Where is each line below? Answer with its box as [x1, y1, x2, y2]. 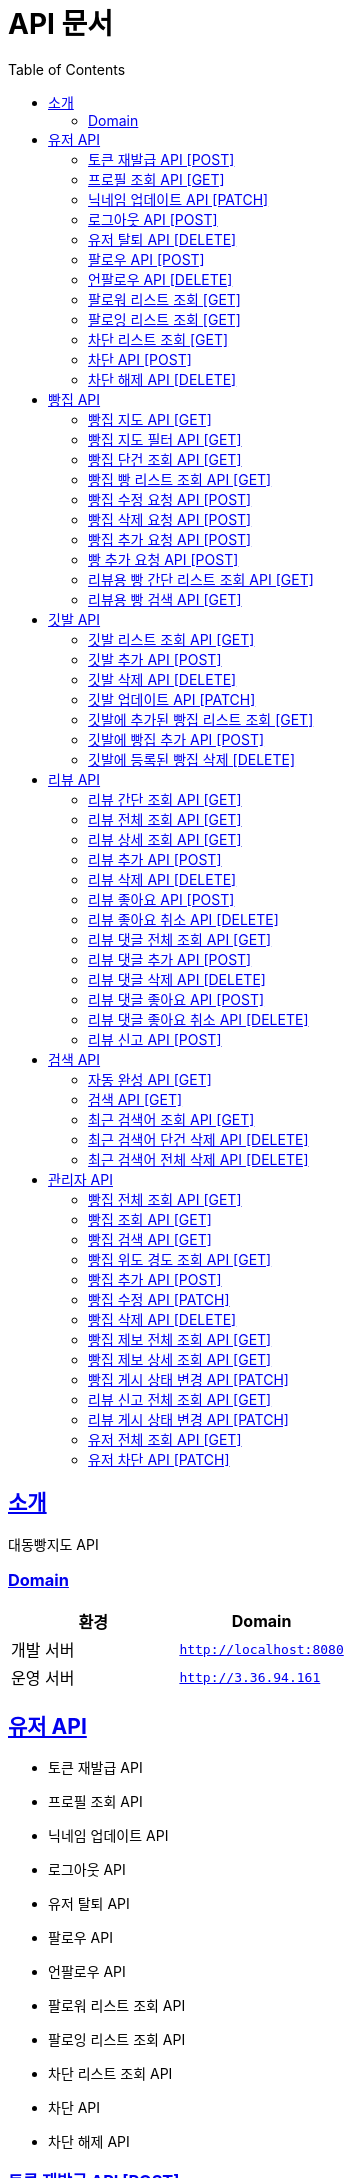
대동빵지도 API [8, 1535, 99, 1553]
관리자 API [48, 1170, 113, 1188]
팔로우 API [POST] [88, 250, 205, 268]
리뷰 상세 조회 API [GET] [88, 830, 242, 848]
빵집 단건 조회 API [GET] [88, 450, 242, 468]
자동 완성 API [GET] [88, 1070, 212, 1088]
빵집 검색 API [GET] [88, 1230, 212, 1248]
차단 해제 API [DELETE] [88, 370, 237, 388]
